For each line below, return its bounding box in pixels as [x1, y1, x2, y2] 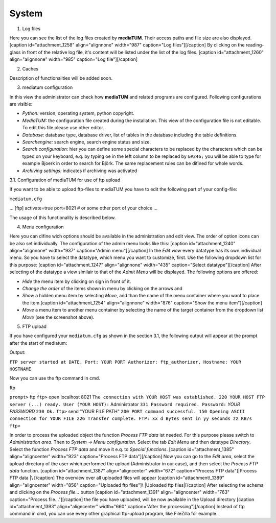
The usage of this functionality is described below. [9, 215, 116, 221]
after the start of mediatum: [9, 340, 67, 346]
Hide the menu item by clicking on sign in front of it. [22, 278, 131, 284]
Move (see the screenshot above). [22, 314, 95, 320]
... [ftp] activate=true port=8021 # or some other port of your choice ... [9, 205, 158, 211]
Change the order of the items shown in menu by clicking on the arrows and [22, 286, 182, 292]
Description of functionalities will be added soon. [9, 75, 112, 81]
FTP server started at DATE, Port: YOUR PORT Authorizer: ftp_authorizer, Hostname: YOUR [9, 359, 241, 365]
